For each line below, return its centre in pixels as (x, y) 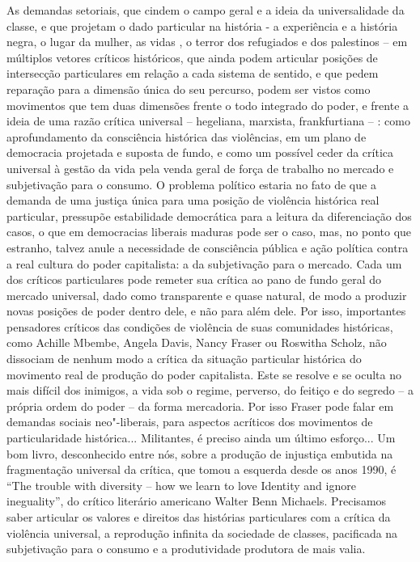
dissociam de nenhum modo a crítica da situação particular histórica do (184, 359)
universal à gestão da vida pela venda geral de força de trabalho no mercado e (200, 168)
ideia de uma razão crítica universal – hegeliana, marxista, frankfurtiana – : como (208, 121)
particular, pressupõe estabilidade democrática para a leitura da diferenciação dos (209, 216)
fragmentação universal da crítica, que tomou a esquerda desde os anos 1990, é (202, 469)
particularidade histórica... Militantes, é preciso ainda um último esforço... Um (201, 438)
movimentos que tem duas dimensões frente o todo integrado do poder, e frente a (208, 105)
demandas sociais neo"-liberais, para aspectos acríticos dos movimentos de (190, 422)
